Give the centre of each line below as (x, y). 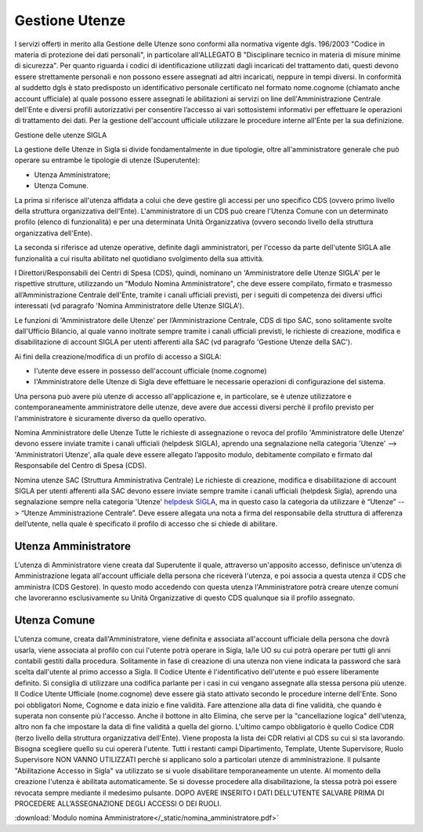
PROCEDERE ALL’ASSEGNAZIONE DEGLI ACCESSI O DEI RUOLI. (118, 804)
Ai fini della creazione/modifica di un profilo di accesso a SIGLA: (118, 356)
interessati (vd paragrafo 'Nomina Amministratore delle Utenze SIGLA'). (129, 306)
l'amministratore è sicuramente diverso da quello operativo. (110, 418)
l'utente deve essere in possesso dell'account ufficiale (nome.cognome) (150, 371)
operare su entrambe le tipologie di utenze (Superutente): (107, 160)
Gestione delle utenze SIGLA (61, 135)
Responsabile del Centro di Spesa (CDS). (81, 466)
